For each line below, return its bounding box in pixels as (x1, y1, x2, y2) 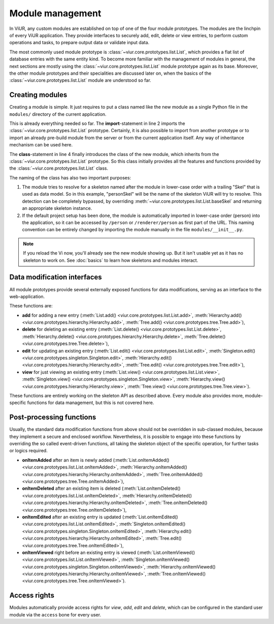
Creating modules (9, 90, 67, 99)
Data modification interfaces (9, 273, 102, 282)
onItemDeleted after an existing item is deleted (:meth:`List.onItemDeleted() (22, 485, 181, 491)
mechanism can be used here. (9, 142, 73, 148)
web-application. (9, 293, 45, 299)
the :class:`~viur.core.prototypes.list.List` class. (9, 165, 109, 171)
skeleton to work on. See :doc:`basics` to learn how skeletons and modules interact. (23, 257, 198, 263)
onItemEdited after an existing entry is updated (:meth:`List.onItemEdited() (22, 514, 179, 520)
